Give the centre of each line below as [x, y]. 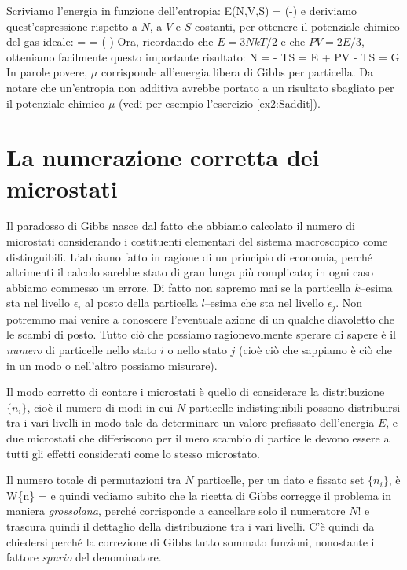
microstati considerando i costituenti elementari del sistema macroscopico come [197, 241]
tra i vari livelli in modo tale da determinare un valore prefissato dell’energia [191, 422]
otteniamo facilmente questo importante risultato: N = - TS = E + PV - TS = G [203, 56]
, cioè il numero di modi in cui [100, 407]
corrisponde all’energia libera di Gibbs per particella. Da [237, 72]
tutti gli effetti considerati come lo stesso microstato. [133, 453]
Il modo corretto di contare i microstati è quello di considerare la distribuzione [196, 392]
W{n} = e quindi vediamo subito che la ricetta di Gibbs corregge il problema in [199, 495]
